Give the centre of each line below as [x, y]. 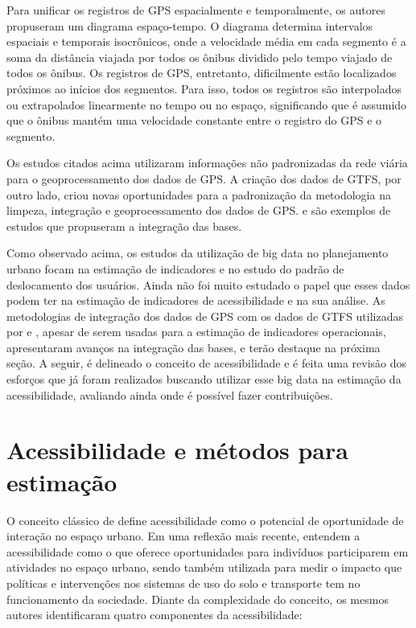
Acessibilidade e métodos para [177, 450]
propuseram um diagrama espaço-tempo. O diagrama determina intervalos [190, 25]
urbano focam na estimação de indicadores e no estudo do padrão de [175, 268]
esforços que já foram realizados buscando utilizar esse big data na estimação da [204, 379]
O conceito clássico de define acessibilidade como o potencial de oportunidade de [205, 520]
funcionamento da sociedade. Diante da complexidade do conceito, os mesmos [198, 599]
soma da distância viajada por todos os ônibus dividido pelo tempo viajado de [200, 57]
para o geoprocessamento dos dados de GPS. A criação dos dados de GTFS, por [204, 178]
